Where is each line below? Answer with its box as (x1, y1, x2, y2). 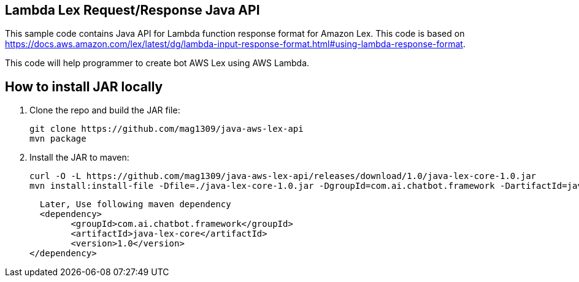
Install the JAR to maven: (29, 152, 129, 163)
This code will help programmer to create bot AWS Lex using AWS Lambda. (5, 58, 310, 69)
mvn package (29, 134, 86, 144)
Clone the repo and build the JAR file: (29, 105, 180, 116)
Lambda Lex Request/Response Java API (5, 2, 260, 18)
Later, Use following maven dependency (39, 199, 231, 210)
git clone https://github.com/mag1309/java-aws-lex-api (29, 124, 304, 134)
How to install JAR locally (5, 78, 163, 94)
